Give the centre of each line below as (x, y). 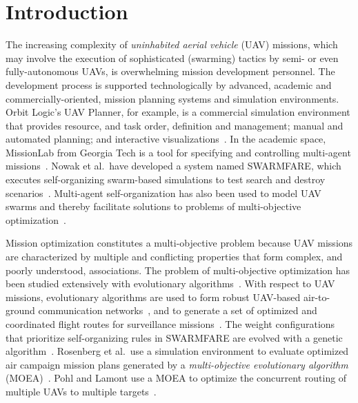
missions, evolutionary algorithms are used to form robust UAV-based (153, 297)
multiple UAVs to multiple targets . (81, 391)
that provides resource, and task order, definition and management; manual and (175, 125)
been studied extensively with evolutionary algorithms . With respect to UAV (170, 283)
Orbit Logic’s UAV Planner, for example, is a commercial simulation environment (178, 112)
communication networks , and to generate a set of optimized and (178, 310)
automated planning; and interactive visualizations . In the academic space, (166, 139)
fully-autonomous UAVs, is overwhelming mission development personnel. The (170, 71)
